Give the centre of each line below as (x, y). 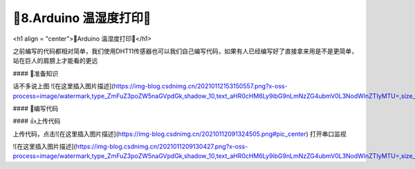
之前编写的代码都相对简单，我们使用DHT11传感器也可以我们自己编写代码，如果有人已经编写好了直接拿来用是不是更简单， (185, 51)
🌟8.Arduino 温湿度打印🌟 (82, 18)
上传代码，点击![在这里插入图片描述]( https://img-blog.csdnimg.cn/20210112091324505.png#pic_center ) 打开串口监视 (180, 134)
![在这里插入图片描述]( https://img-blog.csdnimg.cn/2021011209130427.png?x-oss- (130, 147)
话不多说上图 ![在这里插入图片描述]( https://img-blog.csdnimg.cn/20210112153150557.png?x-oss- (150, 86)
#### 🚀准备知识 (36, 73)
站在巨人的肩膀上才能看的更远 (55, 61)
